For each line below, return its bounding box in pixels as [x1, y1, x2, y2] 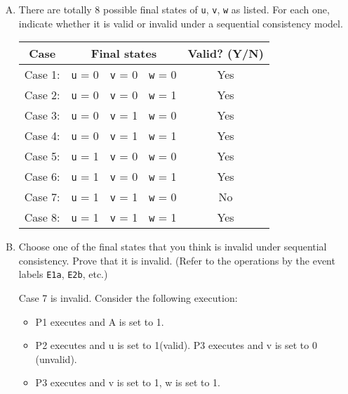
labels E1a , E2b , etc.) [18, 267, 108, 281]
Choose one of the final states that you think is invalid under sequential [18, 239, 327, 254]
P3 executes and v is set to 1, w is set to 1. [35, 375, 220, 390]
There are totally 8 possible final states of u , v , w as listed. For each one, [18, 2, 330, 16]
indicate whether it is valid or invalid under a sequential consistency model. [18, 15, 343, 30]
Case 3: [24, 107, 60, 124]
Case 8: [24, 209, 60, 226]
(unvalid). [35, 351, 77, 366]
